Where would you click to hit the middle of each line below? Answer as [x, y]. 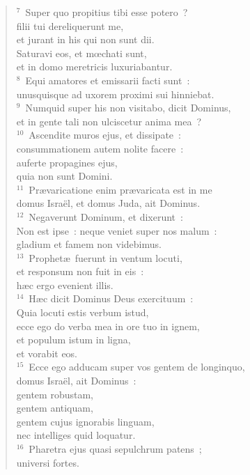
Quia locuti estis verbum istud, [83, 312]
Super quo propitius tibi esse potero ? [107, 12]
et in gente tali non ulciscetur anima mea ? [109, 121]
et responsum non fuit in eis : [80, 271]
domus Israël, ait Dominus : [76, 381]
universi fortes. [48, 462]
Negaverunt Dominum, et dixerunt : [106, 216]
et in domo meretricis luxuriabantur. [94, 67]
